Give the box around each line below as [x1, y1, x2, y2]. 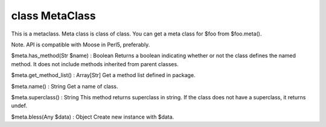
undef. [11, 102, 27, 110]
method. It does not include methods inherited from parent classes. [11, 60, 179, 67]
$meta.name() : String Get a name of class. [11, 82, 118, 90]
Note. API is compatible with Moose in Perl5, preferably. [11, 41, 150, 48]
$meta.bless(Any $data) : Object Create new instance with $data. [11, 113, 174, 120]
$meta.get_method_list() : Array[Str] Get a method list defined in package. [11, 72, 196, 79]
